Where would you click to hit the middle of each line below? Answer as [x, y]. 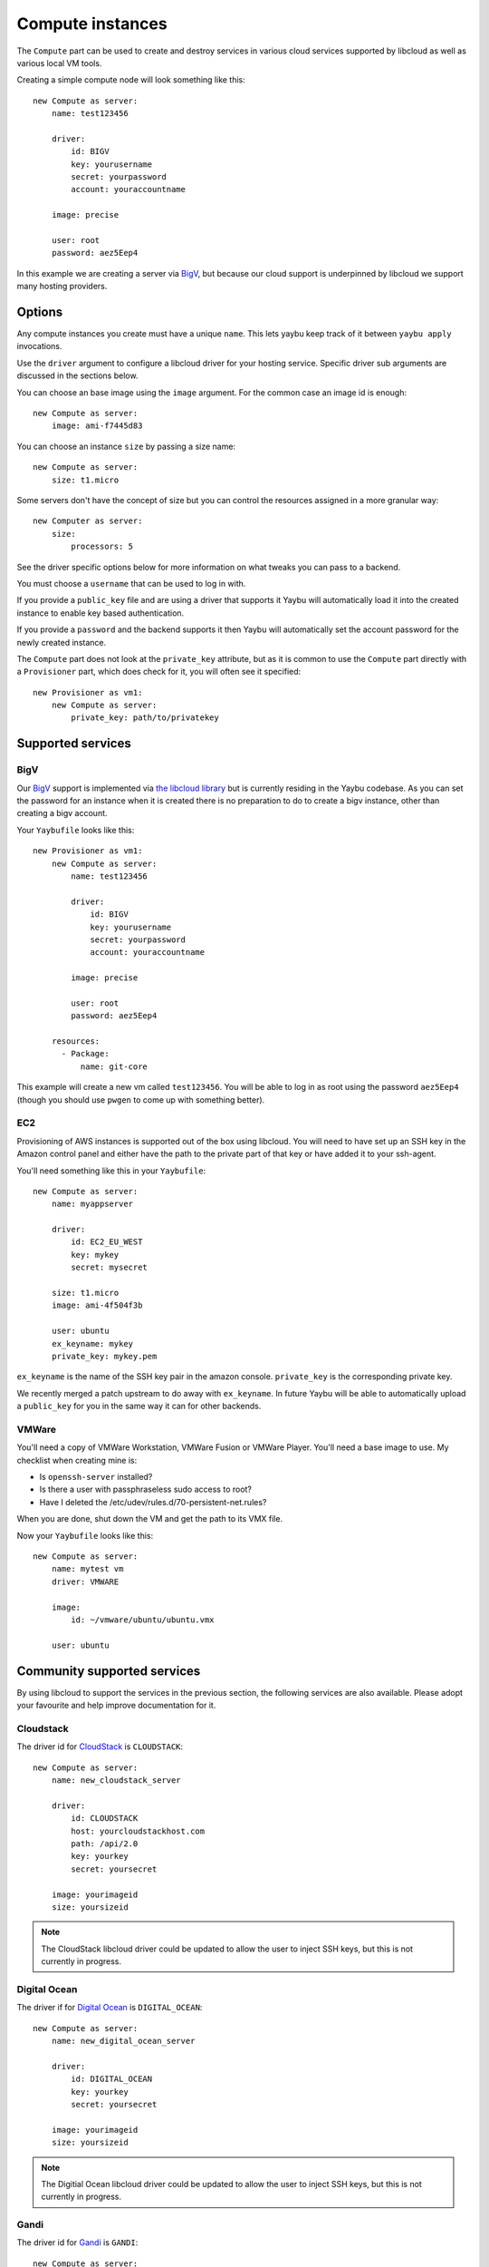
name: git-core [114, 1066]
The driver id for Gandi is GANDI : [77, 2243]
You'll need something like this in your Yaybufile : [111, 1171]
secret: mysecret [110, 1268]
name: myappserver [92, 1204]
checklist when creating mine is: [77, 1460]
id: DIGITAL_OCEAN [112, 2079]
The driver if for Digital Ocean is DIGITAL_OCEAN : [110, 2008]
